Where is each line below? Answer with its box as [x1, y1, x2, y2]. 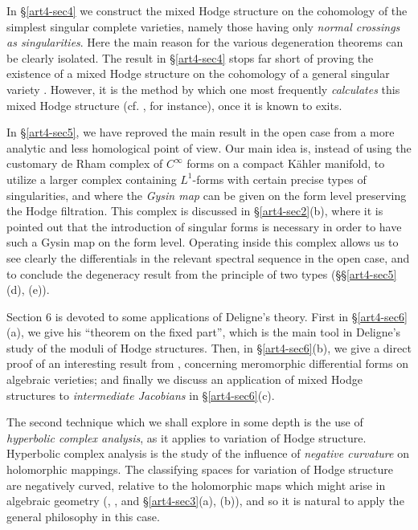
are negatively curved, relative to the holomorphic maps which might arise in [6, 476, 386, 493]
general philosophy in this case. [6, 508, 160, 524]
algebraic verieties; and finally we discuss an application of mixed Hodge [6, 371, 363, 388]
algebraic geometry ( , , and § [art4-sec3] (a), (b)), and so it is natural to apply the [6, 492, 404, 509]
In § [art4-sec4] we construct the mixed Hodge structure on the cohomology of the [6, 2, 408, 18]
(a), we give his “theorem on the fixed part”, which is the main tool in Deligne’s [6, 324, 401, 340]
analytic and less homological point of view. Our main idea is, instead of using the [6, 139, 412, 156]
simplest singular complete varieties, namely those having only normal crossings [6, 18, 400, 35]
